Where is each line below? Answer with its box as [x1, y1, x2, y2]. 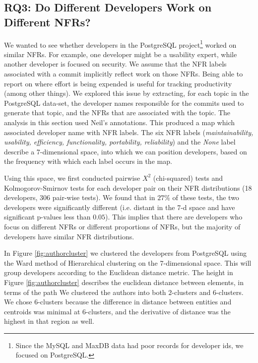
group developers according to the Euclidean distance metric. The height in [4, 267, 233, 278]
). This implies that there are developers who [105, 212, 243, 222]
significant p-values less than [4, 212, 91, 222]
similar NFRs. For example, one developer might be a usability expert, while [4, 49, 237, 59]
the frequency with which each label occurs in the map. [4, 156, 172, 166]
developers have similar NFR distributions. [4, 231, 134, 241]
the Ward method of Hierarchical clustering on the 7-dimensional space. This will [4, 257, 252, 268]
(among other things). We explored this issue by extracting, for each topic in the [4, 88, 249, 98]
